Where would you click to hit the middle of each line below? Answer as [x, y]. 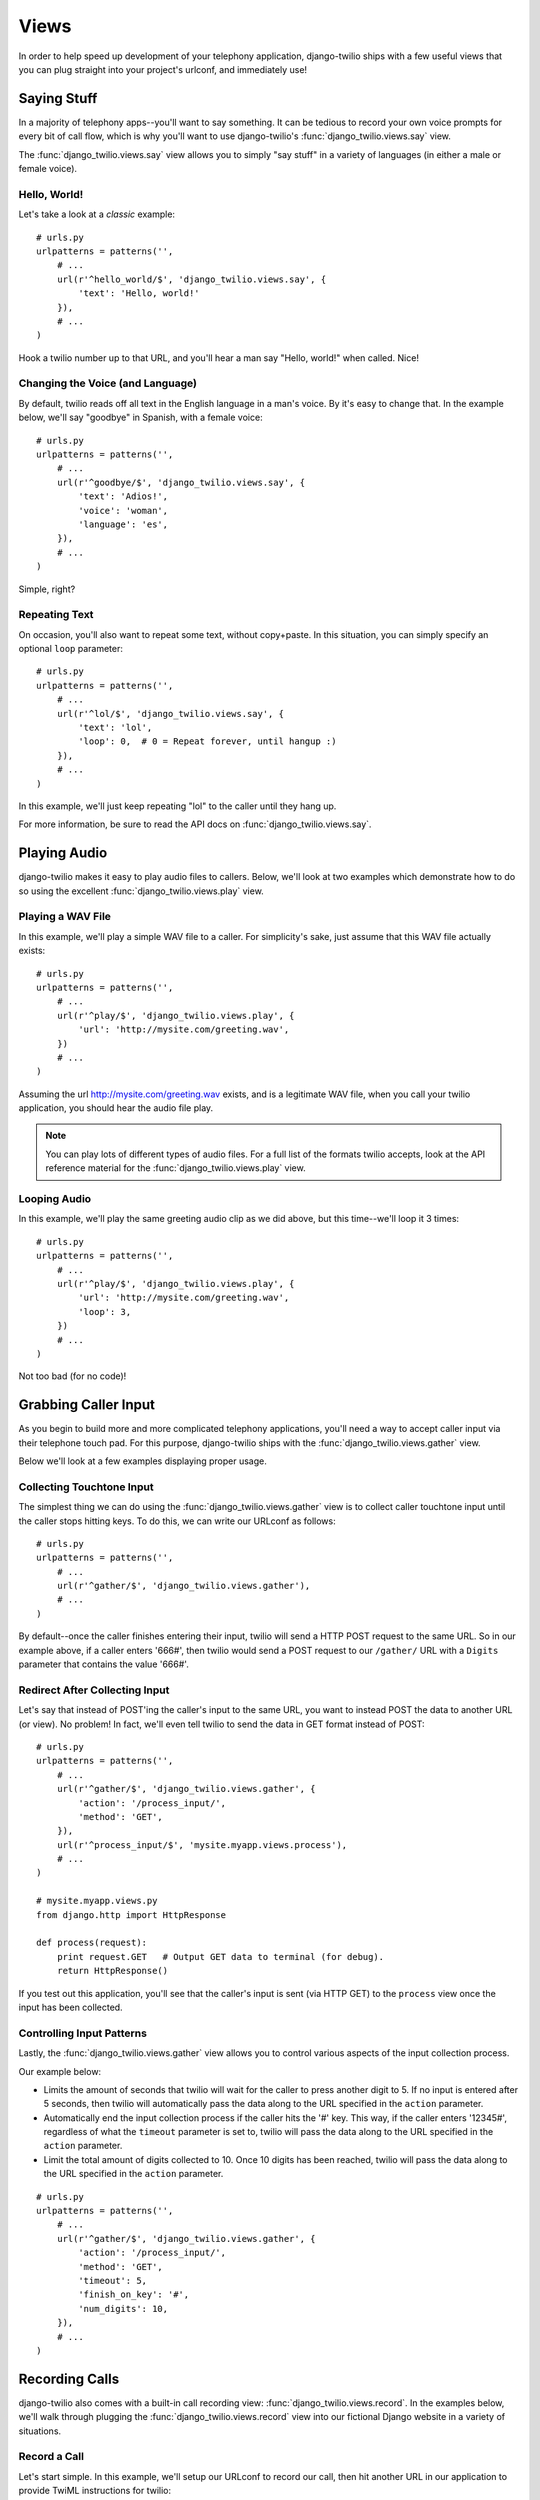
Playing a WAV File [65, 917]
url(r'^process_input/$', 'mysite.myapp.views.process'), [202, 1844]
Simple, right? [47, 589]
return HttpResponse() [112, 1971]
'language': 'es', [123, 524]
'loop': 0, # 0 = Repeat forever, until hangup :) [207, 741]
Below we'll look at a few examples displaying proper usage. [142, 1461]
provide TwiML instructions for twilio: [95, 2491]
